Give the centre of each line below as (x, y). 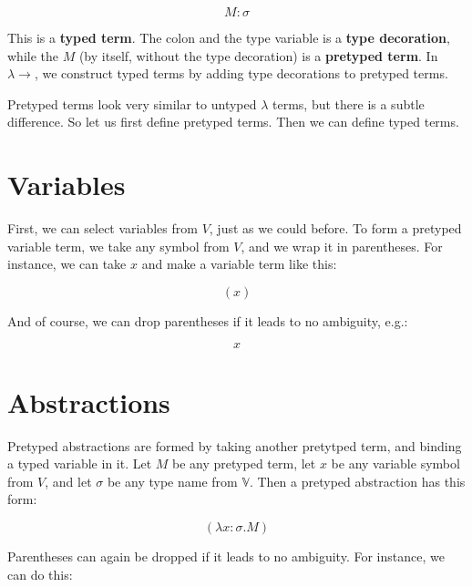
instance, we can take (67, 264)
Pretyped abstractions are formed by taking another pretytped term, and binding (235, 445)
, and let (68, 481)
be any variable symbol (395, 463)
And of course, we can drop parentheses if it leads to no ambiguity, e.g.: (208, 320)
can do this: (40, 574)
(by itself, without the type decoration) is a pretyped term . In (258, 55)
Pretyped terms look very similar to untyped (132, 103)
